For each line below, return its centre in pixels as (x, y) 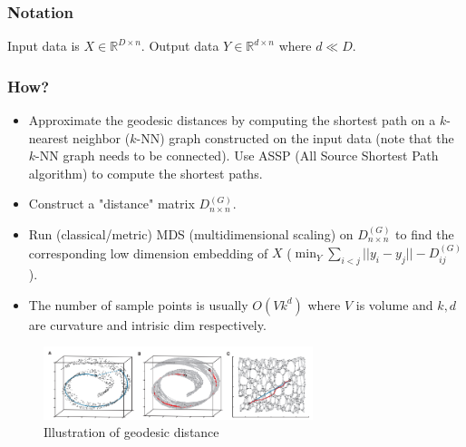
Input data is (44, 46)
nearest (49, 137)
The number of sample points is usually (138, 304)
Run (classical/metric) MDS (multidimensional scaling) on (191, 234)
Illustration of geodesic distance (131, 432)
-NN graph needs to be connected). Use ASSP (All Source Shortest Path (237, 155)
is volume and (394, 304)
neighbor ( (102, 137)
